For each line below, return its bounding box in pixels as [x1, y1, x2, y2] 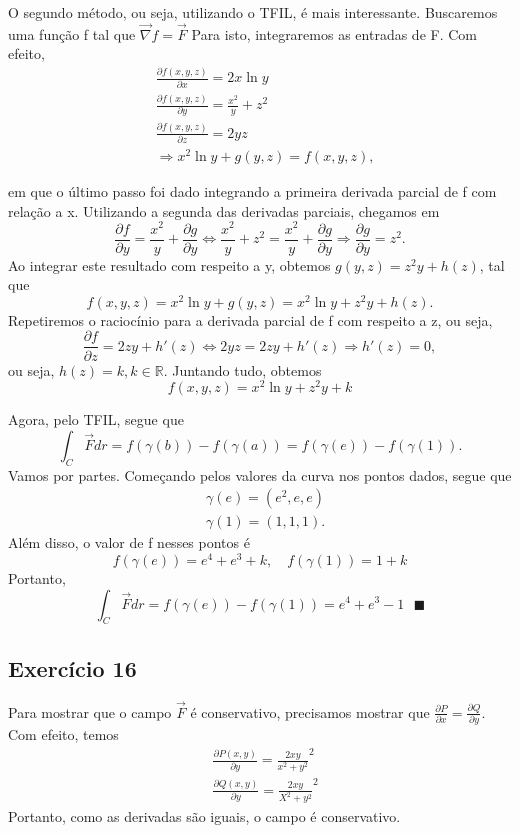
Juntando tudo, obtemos [172, 359, 322, 380]
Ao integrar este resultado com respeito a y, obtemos [8, 254, 331, 275]
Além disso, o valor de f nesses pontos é [8, 532, 250, 553]
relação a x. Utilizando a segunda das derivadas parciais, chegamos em [8, 200, 440, 221]
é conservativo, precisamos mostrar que [190, 701, 430, 722]
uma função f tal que [8, 23, 136, 44]
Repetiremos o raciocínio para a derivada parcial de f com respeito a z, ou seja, [8, 309, 493, 330]
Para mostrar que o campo [8, 701, 172, 722]
